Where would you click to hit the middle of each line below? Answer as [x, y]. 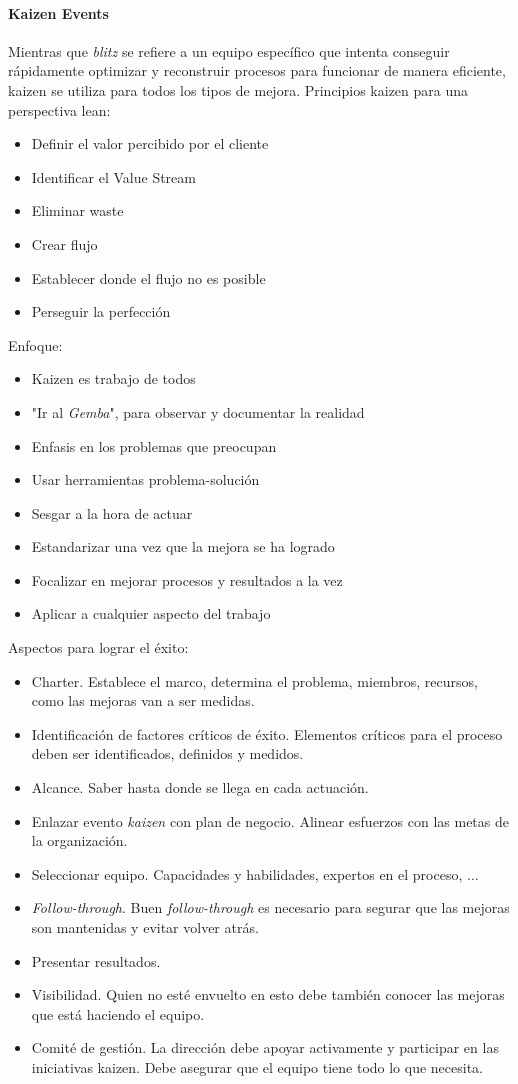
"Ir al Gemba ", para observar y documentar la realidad [198, 411]
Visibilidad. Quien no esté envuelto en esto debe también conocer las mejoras [268, 994]
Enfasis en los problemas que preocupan [154, 445]
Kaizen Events [58, 12]
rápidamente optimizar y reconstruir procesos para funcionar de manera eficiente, [257, 70]
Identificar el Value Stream [113, 176]
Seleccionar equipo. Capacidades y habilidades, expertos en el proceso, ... [255, 873]
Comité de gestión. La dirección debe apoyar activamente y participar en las [265, 1047]
